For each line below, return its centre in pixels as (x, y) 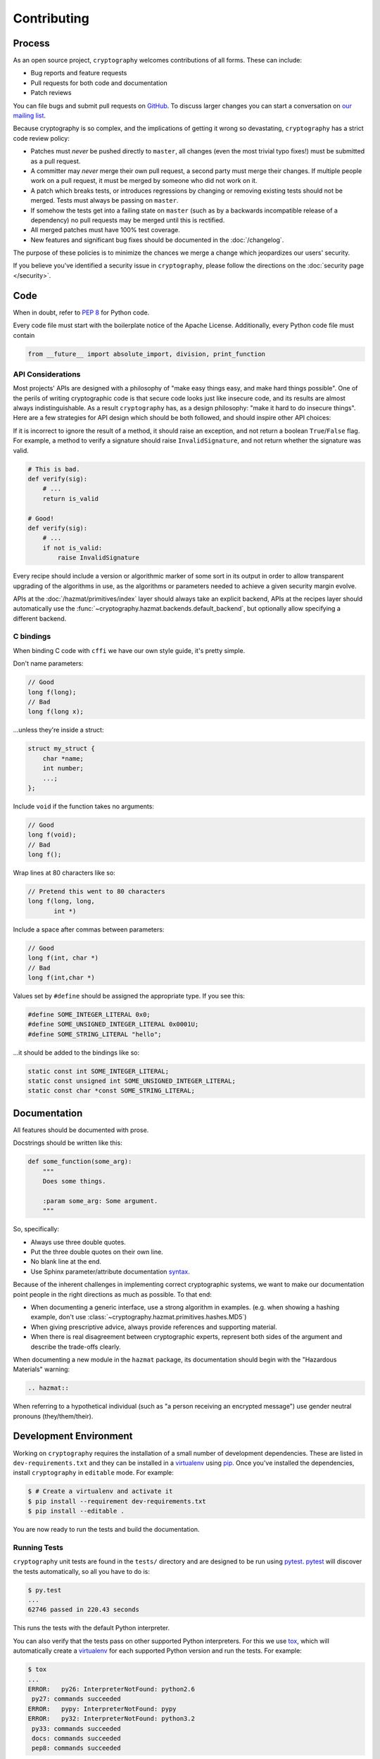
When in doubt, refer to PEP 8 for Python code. (81, 312)
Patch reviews (51, 93)
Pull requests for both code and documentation (99, 83)
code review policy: (41, 138)
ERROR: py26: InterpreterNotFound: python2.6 (111, 1689)
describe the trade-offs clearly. (76, 1347)
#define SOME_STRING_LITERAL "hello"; (95, 1034)
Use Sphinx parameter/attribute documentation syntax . (110, 1271)
